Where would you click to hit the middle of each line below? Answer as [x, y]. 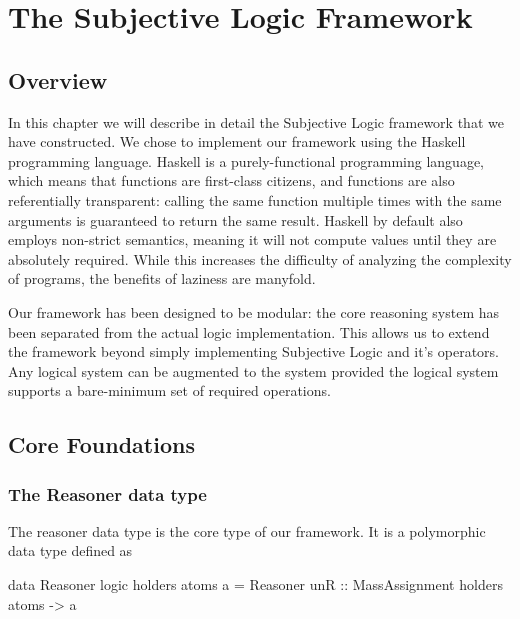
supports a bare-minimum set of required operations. [169, 390]
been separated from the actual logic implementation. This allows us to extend [249, 331]
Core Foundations [101, 444]
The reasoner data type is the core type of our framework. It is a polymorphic [247, 530]
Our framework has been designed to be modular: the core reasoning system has [254, 311]
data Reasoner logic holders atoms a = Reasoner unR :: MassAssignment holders [255, 584]
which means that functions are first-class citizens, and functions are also [231, 180]
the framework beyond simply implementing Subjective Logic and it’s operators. [253, 351]
